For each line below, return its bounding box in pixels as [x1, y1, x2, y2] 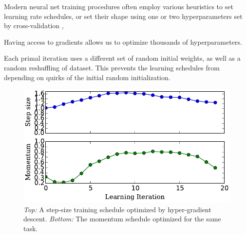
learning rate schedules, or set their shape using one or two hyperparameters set [4, 11, 243, 21]
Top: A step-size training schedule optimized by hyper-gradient [23, 204, 211, 214]
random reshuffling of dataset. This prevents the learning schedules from [4, 62, 220, 72]
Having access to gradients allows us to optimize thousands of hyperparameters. [4, 36, 242, 47]
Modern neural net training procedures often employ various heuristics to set [4, 1, 233, 11]
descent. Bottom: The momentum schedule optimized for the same [23, 214, 221, 224]
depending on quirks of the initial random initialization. [4, 72, 170, 82]
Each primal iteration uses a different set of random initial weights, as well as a [4, 53, 241, 63]
